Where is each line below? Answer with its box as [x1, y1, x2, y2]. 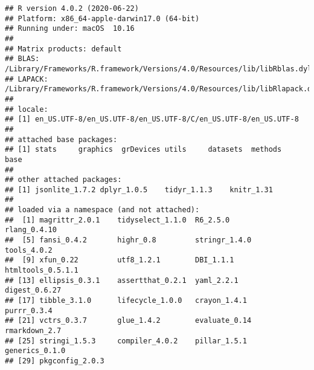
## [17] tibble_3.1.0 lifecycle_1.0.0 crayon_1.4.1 [5, 296, 247, 305]
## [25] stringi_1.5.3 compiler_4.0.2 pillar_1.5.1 [5, 336, 247, 345]
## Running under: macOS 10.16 [5, 24, 135, 33]
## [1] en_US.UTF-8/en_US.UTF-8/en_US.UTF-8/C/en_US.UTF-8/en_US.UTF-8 [5, 115, 299, 124]
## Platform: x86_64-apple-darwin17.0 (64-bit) [5, 14, 200, 23]
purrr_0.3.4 [5, 306, 53, 315]
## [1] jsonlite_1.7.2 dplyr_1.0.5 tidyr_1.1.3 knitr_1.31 [5, 185, 273, 194]
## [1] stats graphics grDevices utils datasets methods [5, 145, 282, 154]
